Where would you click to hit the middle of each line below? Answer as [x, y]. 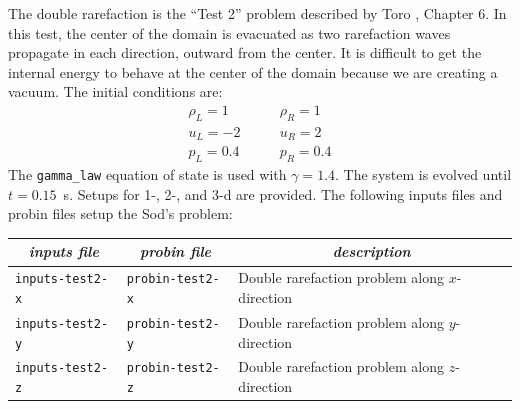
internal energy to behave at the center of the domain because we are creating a [253, 71]
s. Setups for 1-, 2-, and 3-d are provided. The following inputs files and [283, 193]
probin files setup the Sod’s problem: [120, 213]
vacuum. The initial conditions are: [115, 91]
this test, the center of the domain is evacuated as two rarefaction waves [229, 32]
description [371, 251]
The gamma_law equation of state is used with [147, 174]
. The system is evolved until [423, 174]
